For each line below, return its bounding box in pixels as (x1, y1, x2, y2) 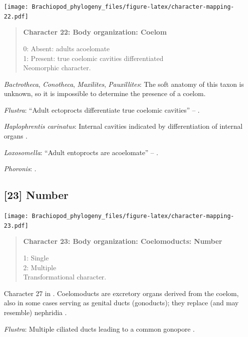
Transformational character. (23, 272, 106, 282)
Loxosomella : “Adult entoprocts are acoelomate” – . (4, 147, 158, 157)
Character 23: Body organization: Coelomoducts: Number (23, 236, 222, 246)
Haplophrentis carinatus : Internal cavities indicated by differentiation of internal (4, 121, 243, 131)
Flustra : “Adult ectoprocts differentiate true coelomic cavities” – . (4, 104, 200, 115)
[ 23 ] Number (4, 187, 69, 202)
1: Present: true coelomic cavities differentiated (23, 53, 164, 63)
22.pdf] (4, 13, 29, 20)
